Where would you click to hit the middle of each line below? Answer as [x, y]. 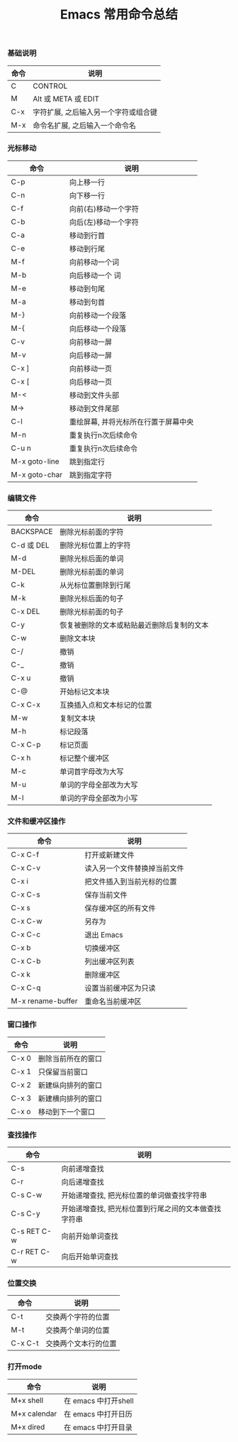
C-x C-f [25, 855]
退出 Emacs [104, 935]
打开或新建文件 [109, 855]
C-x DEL [25, 611]
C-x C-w [27, 922]
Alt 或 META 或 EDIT [66, 99]
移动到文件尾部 [94, 408]
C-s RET [25, 1231]
